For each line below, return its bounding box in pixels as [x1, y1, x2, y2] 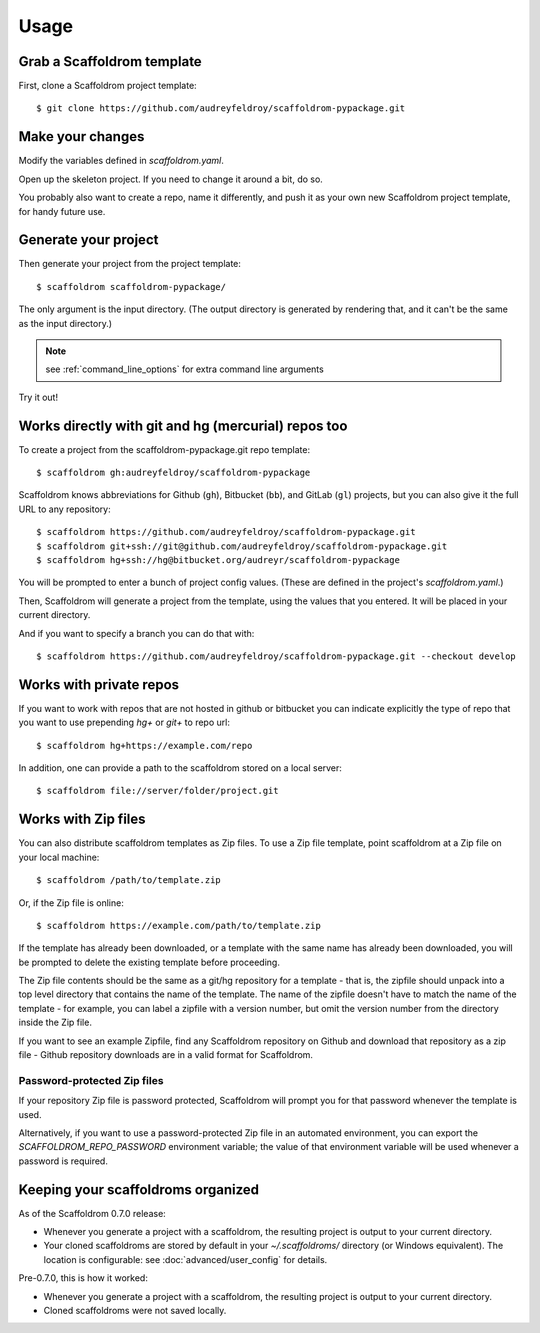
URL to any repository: [18, 503, 111, 515]
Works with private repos [18, 676, 180, 693]
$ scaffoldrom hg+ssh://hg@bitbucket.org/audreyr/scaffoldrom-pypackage [36, 555, 400, 566]
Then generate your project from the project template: [18, 258, 242, 270]
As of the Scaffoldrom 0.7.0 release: [18, 1207, 167, 1219]
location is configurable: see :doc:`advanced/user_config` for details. [43, 1253, 328, 1265]
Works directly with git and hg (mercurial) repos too [18, 417, 348, 434]
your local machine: [18, 851, 100, 863]
